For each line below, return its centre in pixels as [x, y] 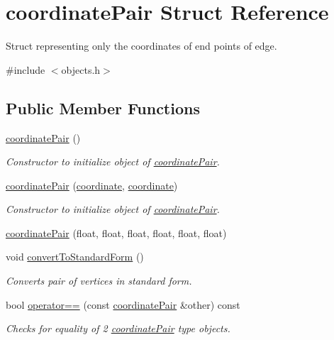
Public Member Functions [103, 108]
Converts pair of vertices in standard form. [99, 281]
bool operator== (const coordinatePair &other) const [123, 304]
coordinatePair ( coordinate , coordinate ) [92, 185]
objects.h [81, 69]
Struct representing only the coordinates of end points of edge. [141, 46]
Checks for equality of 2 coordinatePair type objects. [118, 328]
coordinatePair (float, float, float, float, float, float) [116, 232]
